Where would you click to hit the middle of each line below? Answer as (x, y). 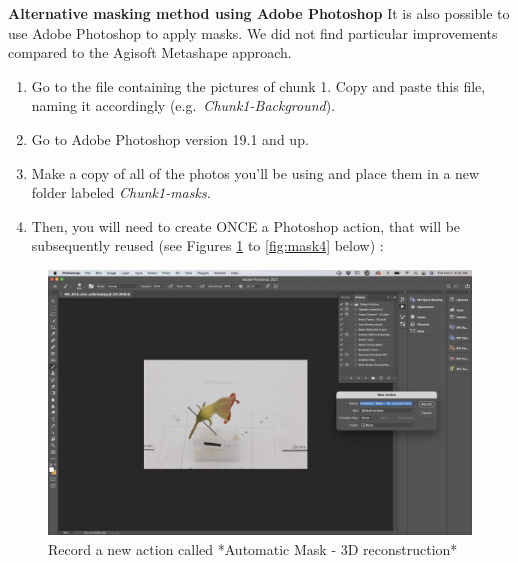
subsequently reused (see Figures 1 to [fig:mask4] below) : (207, 245)
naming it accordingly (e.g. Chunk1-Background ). (183, 105)
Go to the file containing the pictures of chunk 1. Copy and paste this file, (258, 85)
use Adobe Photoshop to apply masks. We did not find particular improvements (253, 32)
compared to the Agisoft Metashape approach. (150, 52)
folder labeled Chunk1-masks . (121, 192)
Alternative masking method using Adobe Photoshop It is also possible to (259, 13)
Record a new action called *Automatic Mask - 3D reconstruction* (253, 548)
